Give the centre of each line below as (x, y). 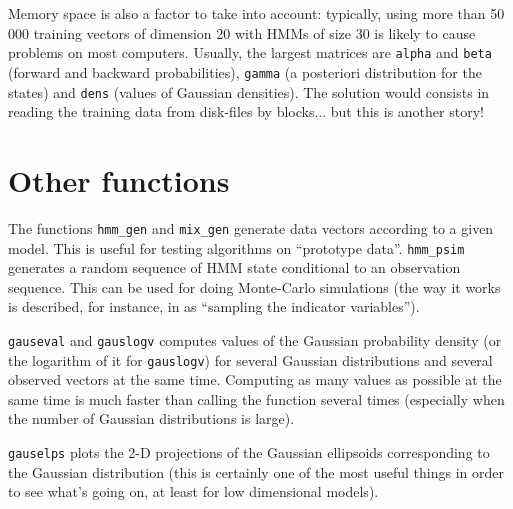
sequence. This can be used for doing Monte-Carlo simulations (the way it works (254, 286)
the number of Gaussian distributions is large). (151, 418)
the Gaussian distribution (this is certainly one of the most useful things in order (256, 471)
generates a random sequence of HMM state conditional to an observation (234, 267)
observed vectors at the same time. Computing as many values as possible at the (255, 379)
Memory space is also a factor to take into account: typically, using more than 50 (256, 13)
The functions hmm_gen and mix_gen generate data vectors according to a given (251, 227)
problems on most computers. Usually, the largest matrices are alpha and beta (250, 52)
